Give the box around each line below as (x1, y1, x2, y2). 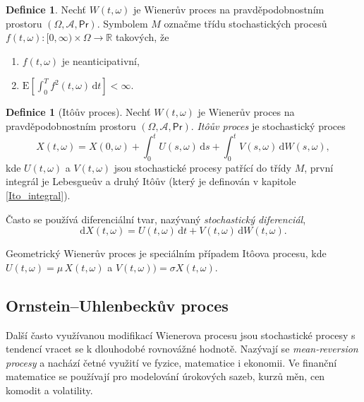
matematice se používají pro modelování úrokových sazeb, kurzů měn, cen (6, 369, 325, 384)
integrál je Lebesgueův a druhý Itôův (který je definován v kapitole (6, 174, 296, 189)
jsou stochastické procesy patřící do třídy (114, 160, 292, 175)
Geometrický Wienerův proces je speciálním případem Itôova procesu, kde (6, 246, 327, 261)
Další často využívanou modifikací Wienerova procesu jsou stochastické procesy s (6, 327, 356, 342)
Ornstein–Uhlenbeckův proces (6, 294, 229, 316)
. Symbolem (97, 16, 148, 30)
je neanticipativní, (61, 53, 140, 68)
